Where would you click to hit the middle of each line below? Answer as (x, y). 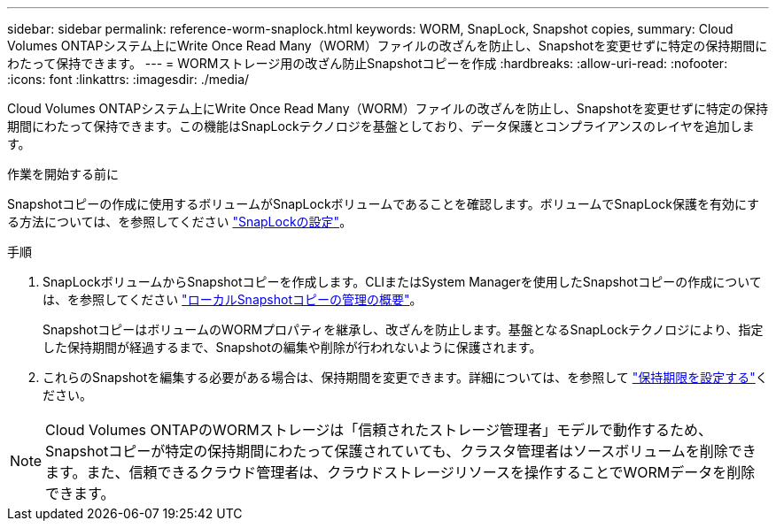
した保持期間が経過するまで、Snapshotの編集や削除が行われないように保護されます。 (292, 347)
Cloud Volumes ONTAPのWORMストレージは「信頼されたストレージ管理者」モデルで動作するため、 (379, 430)
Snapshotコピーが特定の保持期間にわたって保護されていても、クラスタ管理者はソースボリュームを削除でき (401, 451)
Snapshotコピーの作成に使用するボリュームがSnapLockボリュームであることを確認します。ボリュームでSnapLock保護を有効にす (384, 204)
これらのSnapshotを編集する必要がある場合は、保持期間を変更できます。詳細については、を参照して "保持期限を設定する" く (405, 377)
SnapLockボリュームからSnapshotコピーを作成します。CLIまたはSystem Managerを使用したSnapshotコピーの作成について (402, 282)
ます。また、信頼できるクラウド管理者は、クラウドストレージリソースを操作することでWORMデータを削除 (400, 472)
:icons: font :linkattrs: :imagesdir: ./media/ (128, 79)
